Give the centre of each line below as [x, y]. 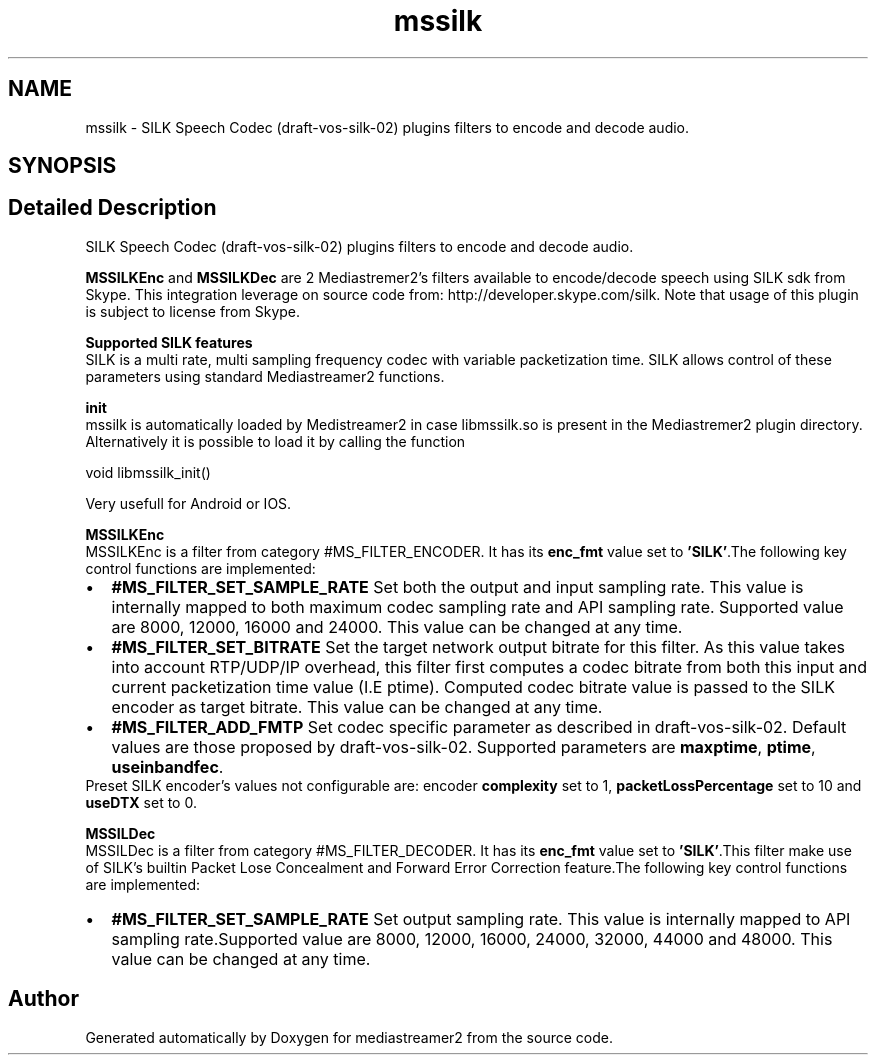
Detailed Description [112, 208]
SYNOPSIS [62, 166]
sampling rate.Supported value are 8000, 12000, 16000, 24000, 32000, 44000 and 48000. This [472, 938]
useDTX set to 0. [141, 802]
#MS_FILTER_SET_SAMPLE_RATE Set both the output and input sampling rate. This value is [457, 586]
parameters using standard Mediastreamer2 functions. [265, 376]
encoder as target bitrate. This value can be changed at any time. [357, 706]
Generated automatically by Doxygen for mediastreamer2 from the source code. [349, 1037]
